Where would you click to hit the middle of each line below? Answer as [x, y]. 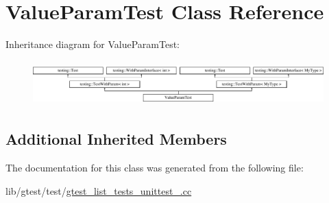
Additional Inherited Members [116, 139]
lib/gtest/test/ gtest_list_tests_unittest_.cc [99, 190]
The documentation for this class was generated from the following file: [155, 168]
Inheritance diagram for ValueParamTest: [93, 44]
